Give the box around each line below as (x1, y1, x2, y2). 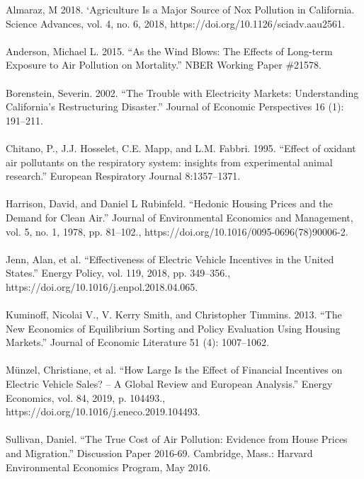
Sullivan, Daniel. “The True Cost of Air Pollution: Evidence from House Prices (6, 432, 348, 446)
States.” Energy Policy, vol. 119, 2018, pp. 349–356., (6, 265, 231, 280)
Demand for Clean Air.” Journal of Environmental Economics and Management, (6, 209, 353, 224)
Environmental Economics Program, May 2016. (6, 459, 211, 474)
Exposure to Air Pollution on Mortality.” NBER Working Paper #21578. (6, 57, 322, 72)
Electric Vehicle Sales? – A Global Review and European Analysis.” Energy (6, 376, 333, 391)
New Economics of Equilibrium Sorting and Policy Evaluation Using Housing (6, 321, 341, 335)
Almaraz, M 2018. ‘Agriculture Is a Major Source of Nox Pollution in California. (6, 2, 355, 16)
